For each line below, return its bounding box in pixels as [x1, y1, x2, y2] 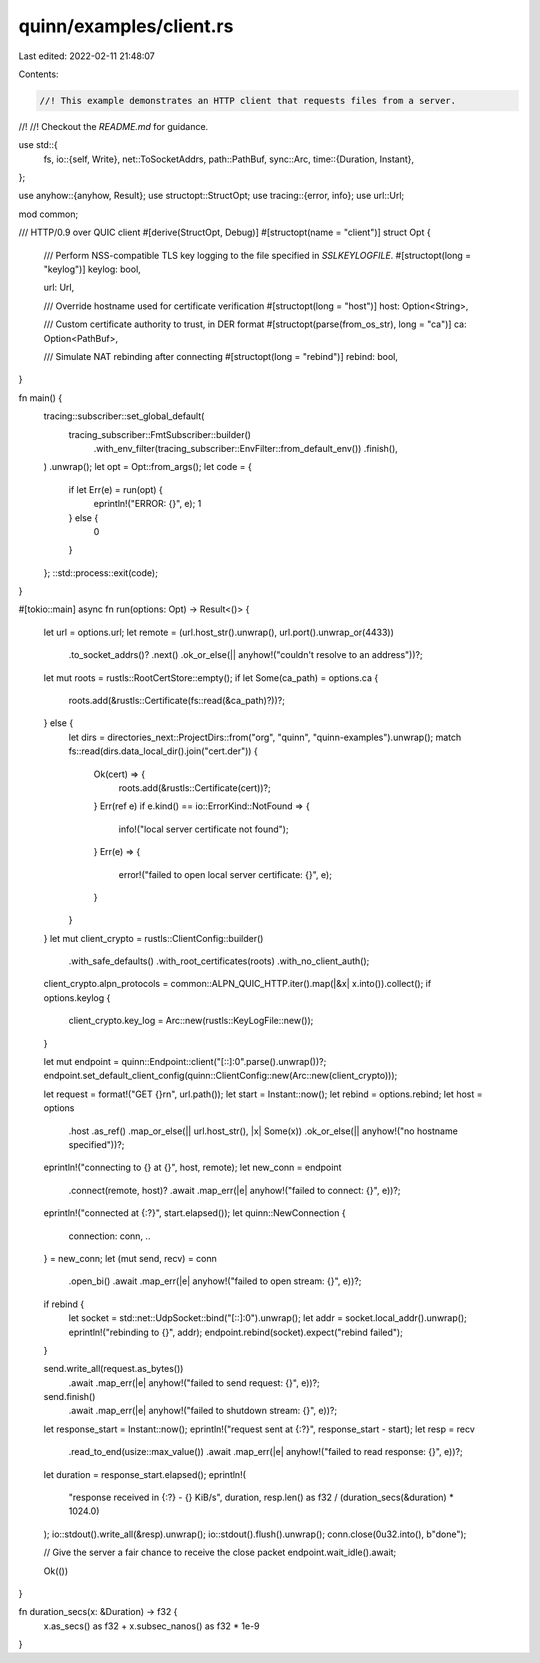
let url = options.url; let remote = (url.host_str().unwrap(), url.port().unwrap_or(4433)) [43, 626, 395, 638]
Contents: [18, 68, 59, 80]
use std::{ [18, 139, 59, 151]
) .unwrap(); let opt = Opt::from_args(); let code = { [43, 461, 252, 473]
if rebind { [43, 1298, 85, 1310]
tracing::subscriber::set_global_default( [43, 410, 205, 422]
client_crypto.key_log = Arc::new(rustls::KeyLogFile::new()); [68, 1015, 314, 1027]
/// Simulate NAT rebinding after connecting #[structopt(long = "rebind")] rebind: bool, [43, 350, 399, 362]
